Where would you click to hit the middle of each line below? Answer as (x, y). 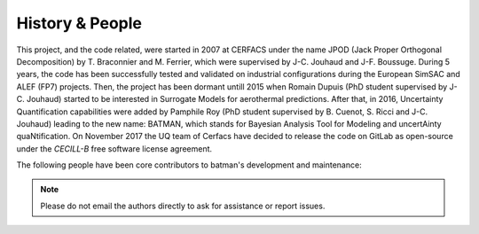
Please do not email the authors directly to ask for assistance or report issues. (183, 206)
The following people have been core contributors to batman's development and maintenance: (189, 165)
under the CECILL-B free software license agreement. (114, 148)
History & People (79, 23)
